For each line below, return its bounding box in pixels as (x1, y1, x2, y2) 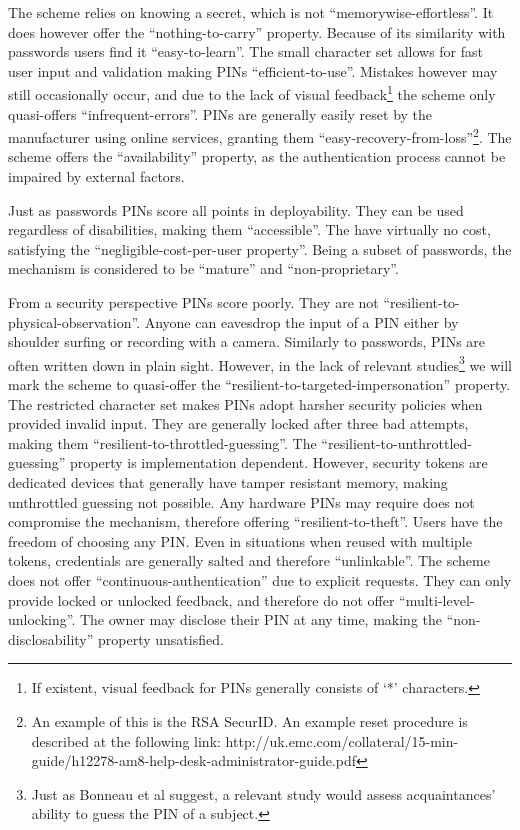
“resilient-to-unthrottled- (321, 432, 473, 453)
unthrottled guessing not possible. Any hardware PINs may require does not (8, 491, 475, 512)
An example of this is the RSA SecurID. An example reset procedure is (31, 710, 468, 731)
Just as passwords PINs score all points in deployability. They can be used (8, 199, 464, 220)
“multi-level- (399, 589, 475, 610)
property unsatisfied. (97, 628, 224, 649)
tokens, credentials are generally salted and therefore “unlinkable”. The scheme (8, 550, 490, 571)
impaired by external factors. (8, 166, 185, 187)
